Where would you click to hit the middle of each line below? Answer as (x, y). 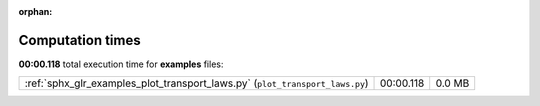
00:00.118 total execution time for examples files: (121, 64)
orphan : (35, 11)
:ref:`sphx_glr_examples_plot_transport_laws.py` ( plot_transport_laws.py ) (196, 83)
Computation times (79, 40)
